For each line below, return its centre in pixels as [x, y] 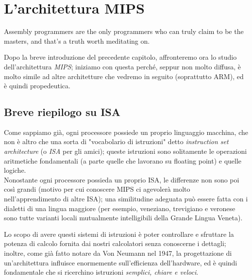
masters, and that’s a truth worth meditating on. [77, 41]
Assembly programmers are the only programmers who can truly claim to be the [124, 31]
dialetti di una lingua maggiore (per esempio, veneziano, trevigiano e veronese [120, 208]
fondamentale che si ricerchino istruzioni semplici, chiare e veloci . [101, 272]
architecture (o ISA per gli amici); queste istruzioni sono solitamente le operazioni [126, 151]
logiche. [15, 170]
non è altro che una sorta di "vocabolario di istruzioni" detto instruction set [116, 141]
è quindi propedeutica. [37, 86]
